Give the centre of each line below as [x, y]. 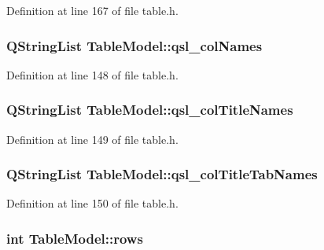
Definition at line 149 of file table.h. [92, 139]
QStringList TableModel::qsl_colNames [134, 45]
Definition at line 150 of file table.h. [92, 203]
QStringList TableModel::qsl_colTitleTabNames [162, 174]
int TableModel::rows [75, 238]
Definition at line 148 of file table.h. [92, 74]
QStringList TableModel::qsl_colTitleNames [150, 110]
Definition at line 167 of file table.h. [92, 10]
